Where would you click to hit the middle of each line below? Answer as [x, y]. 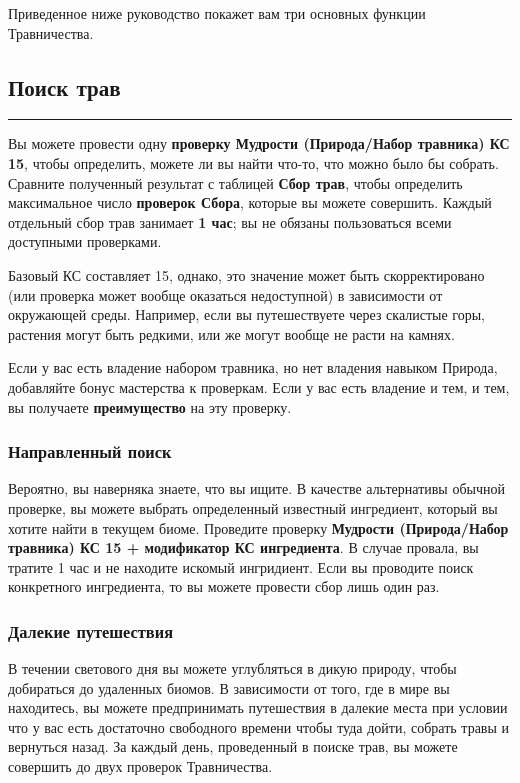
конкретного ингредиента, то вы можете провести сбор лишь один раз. [224, 586]
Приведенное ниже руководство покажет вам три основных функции [217, 13]
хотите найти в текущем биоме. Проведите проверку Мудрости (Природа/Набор [258, 527]
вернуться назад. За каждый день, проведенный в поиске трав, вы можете [233, 746]
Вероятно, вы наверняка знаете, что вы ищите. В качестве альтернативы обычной [256, 488]
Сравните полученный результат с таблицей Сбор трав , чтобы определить [235, 182]
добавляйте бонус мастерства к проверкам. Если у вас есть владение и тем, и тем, [259, 386]
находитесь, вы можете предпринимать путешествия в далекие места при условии [258, 707]
